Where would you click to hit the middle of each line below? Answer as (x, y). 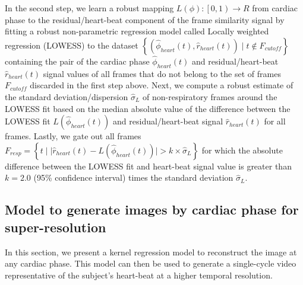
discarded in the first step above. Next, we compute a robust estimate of (162, 85)
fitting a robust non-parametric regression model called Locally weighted (137, 31)
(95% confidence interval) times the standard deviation (133, 177)
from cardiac (275, 8)
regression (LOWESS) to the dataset (72, 45)
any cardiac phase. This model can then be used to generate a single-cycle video (151, 263)
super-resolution (56, 227)
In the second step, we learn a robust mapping (89, 8)
